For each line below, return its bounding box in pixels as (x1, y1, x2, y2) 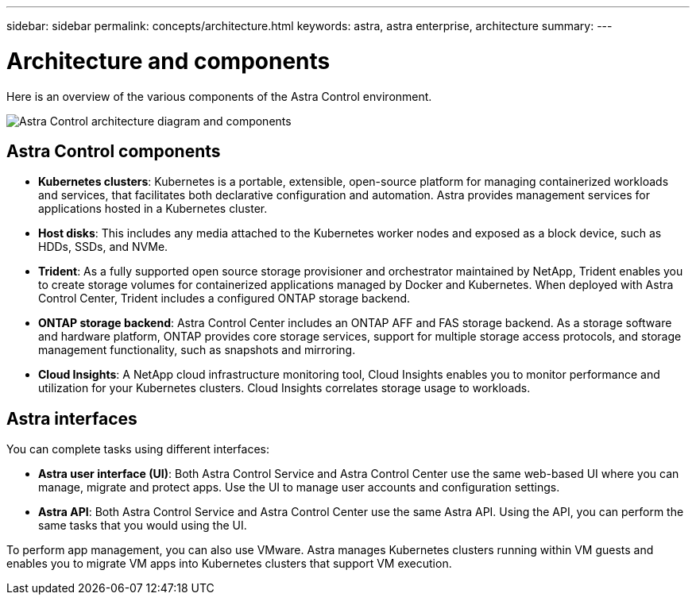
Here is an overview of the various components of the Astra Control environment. (6, 89, 432, 103)
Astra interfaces (6, 408, 137, 429)
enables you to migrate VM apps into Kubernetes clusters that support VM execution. (6, 557, 452, 571)
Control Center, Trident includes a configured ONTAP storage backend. (38, 291, 411, 306)
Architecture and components (6, 47, 331, 75)
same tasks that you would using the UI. (38, 518, 247, 533)
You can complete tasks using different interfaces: (6, 442, 270, 457)
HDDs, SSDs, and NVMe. (38, 240, 168, 254)
